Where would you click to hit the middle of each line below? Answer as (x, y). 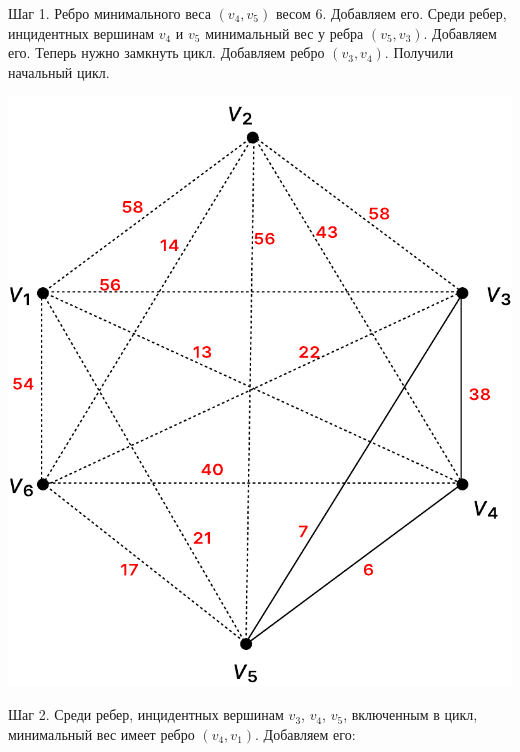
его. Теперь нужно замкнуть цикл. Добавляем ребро (166, 52)
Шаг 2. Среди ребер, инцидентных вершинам (146, 714)
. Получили (419, 52)
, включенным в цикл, (410, 714)
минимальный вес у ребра (284, 32)
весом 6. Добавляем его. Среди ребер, (391, 13)
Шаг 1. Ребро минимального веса (109, 13)
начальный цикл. (59, 71)
